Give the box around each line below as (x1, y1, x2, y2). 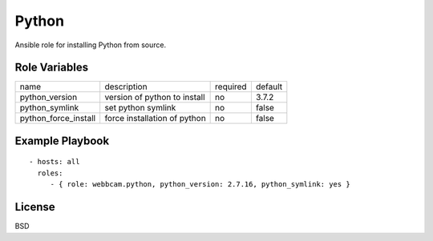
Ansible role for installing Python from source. (14, 40, 167, 50)
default (255, 81, 283, 92)
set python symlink (104, 102, 176, 114)
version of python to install (104, 92, 205, 103)
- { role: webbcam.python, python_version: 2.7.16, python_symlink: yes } (50, 180, 350, 189)
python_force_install (19, 113, 96, 124)
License (14, 200, 55, 214)
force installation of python (104, 113, 206, 124)
